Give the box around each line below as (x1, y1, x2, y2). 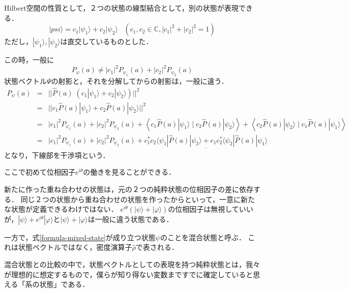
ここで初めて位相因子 (4, 167, 75, 177)
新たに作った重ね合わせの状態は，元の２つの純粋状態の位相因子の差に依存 (4, 184, 253, 194)
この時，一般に (4, 54, 54, 65)
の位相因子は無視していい (168, 204, 253, 214)
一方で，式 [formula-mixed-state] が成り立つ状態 (4, 232, 156, 242)
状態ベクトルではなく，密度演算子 (18, 242, 132, 252)
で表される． (135, 242, 179, 252)
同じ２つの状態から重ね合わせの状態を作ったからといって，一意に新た (20, 193, 255, 204)
